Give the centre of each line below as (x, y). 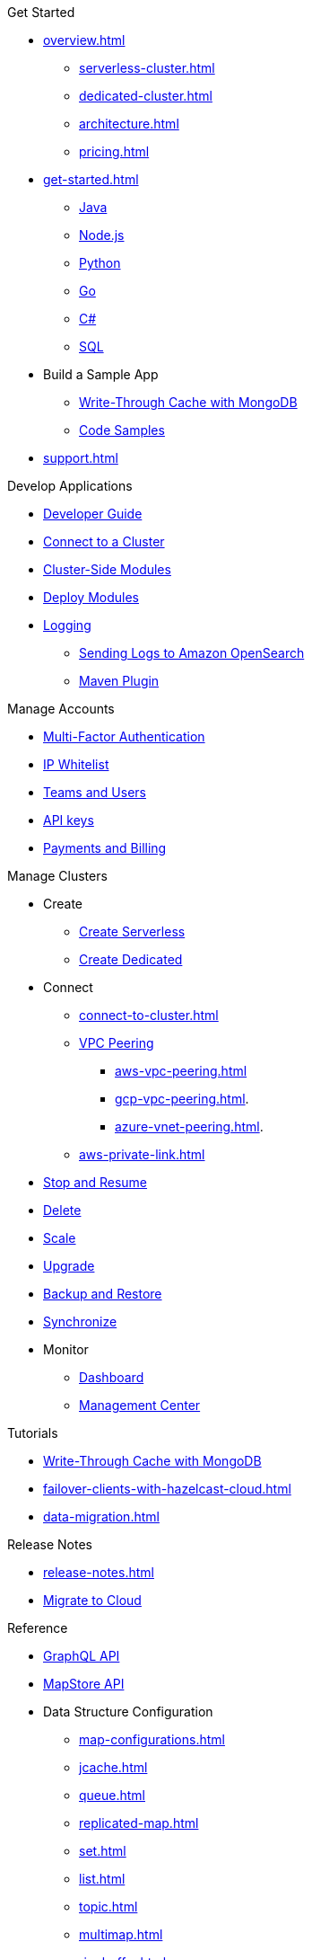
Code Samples (122, 430)
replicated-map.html (139, 1823)
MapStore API (84, 1684)
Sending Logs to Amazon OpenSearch (192, 653)
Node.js (102, 235)
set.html (103, 1851)
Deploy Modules (91, 597)
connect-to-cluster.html (149, 1015)
